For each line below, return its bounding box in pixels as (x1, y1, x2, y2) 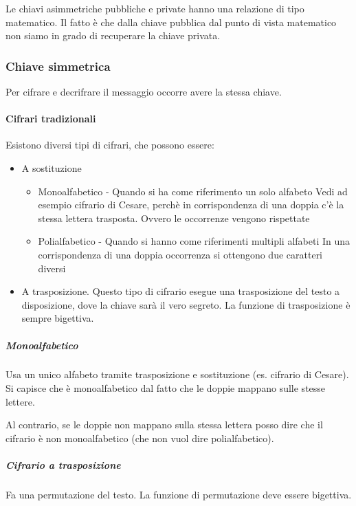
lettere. (5, 394, 35, 408)
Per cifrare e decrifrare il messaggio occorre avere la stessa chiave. (5, 85, 282, 98)
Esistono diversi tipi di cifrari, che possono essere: (5, 137, 214, 152)
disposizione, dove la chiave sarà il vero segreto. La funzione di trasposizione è (21, 297, 351, 311)
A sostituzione (21, 160, 82, 175)
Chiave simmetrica (5, 57, 111, 74)
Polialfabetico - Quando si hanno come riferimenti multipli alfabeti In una (38, 234, 351, 248)
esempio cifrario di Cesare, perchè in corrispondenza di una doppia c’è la (38, 197, 344, 212)
